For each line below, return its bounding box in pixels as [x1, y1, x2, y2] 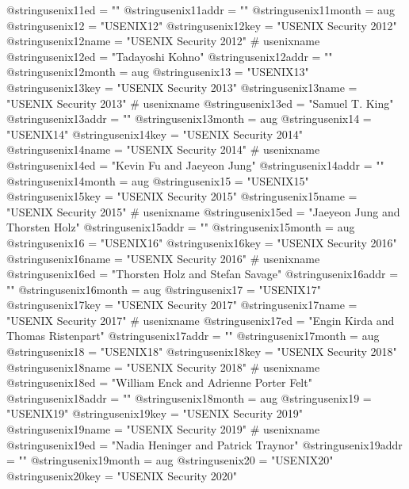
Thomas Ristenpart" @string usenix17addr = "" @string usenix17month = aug [6, 327, 380, 344]
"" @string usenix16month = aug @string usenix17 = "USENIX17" [6, 281, 321, 297]
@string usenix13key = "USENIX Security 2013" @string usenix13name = [6, 78, 357, 95]
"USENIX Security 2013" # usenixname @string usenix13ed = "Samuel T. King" [6, 94, 394, 111]
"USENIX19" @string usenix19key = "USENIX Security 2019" [6, 405, 303, 422]
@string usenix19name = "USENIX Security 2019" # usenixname [6, 421, 320, 437]
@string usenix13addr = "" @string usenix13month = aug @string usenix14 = [6, 110, 372, 127]
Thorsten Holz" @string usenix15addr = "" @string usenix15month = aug [6, 219, 355, 235]
